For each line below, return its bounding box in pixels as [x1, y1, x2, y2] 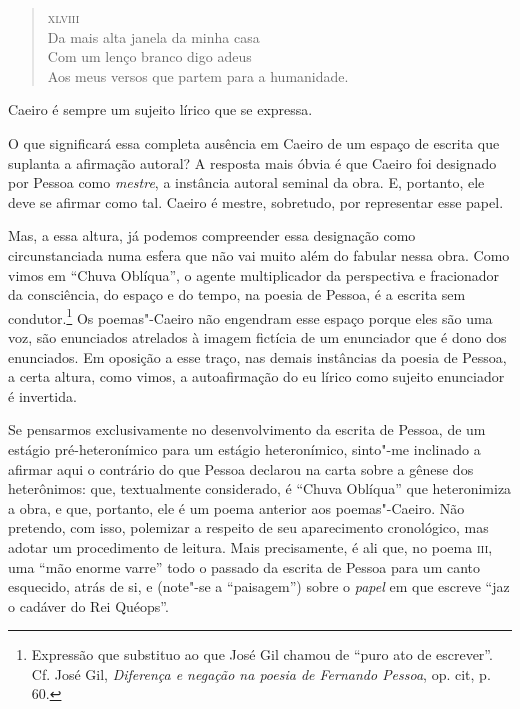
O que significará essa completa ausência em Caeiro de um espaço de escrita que [8, 132, 500, 153]
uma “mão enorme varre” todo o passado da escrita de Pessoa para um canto [8, 556, 481, 577]
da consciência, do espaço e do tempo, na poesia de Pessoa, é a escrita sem [8, 284, 466, 305]
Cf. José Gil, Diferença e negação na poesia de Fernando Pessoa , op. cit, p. [31, 663, 491, 684]
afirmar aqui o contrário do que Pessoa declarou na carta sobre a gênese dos [8, 458, 474, 479]
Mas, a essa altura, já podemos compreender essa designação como [8, 225, 416, 246]
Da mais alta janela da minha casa [47, 26, 260, 47]
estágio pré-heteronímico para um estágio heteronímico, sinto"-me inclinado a [8, 438, 481, 459]
